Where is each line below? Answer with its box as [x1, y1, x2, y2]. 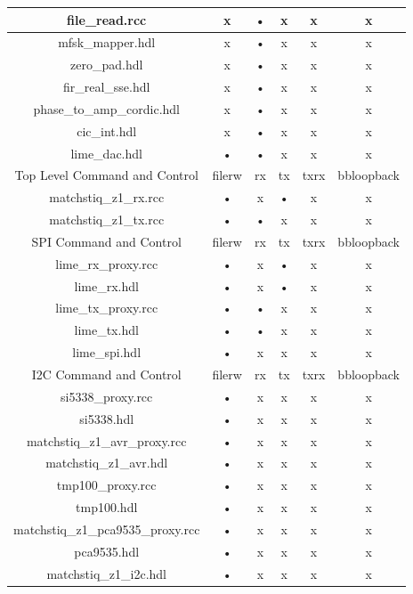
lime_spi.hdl [72, 343, 142, 362]
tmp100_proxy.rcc [56, 476, 157, 494]
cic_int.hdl [77, 121, 137, 140]
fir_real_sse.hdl [62, 77, 150, 96]
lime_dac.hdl [70, 143, 142, 162]
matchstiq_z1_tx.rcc [49, 210, 165, 229]
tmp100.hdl [76, 498, 138, 517]
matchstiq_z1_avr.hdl [45, 453, 168, 472]
